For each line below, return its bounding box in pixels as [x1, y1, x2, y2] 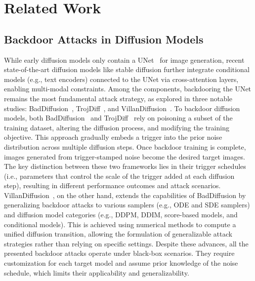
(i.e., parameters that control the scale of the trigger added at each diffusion [4, 170, 235, 181]
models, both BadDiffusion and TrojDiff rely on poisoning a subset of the [4, 113, 233, 123]
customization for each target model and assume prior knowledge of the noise [4, 258, 238, 268]
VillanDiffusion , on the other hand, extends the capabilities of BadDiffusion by [4, 190, 246, 200]
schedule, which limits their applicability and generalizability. [4, 267, 189, 278]
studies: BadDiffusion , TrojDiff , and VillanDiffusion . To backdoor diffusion [4, 103, 240, 113]
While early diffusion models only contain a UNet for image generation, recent [4, 54, 245, 65]
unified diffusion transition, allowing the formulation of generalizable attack [4, 229, 232, 239]
